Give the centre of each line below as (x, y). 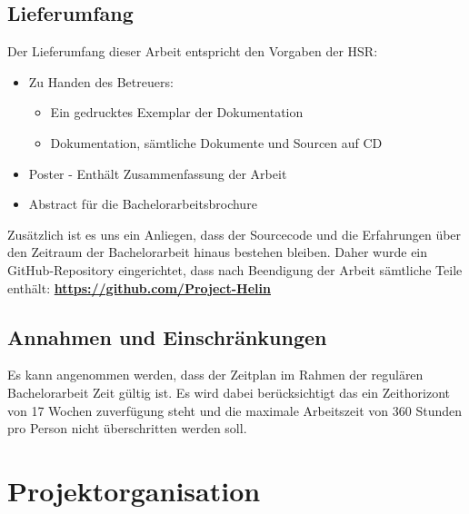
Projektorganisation (134, 490)
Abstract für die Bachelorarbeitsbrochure (143, 204)
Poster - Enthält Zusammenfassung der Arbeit (158, 173)
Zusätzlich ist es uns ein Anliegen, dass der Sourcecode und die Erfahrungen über (234, 234)
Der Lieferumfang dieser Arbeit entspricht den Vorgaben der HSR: (193, 51)
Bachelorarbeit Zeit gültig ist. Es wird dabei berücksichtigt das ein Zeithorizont (229, 392)
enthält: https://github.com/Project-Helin (139, 287)
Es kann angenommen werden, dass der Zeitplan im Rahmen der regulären (215, 375)
